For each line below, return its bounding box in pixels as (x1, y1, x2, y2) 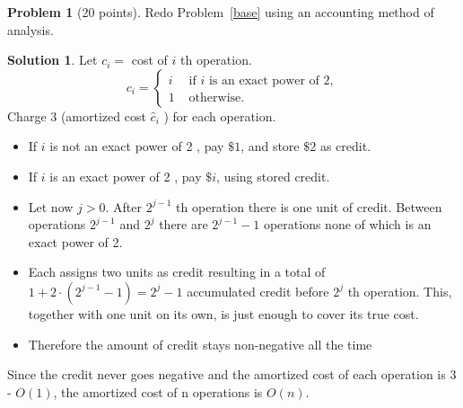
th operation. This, (347, 281, 452, 300)
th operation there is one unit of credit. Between (176, 197, 442, 216)
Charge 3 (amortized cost (7, 106, 146, 125)
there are (159, 215, 208, 234)
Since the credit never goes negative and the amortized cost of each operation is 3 (7, 365, 457, 384)
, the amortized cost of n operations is (53, 382, 263, 401)
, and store (240, 137, 300, 155)
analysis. (7, 20, 54, 39)
